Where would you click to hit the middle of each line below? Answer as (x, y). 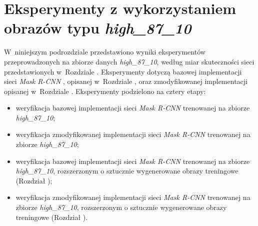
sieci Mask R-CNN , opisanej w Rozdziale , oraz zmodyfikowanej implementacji (126, 81)
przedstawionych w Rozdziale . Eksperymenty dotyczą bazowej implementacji (123, 71)
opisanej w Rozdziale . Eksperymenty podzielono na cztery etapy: (105, 91)
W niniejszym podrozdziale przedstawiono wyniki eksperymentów (105, 52)
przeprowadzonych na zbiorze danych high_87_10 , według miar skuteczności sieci (129, 61)
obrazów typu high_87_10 (98, 28)
